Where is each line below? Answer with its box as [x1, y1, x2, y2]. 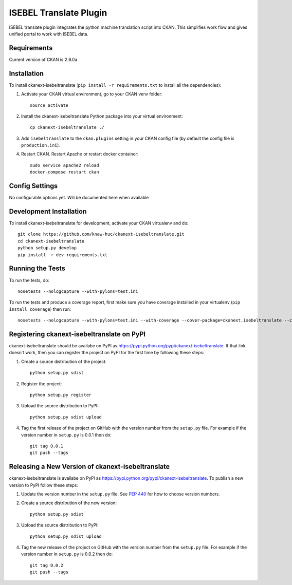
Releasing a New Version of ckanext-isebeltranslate [9, 463, 170, 471]
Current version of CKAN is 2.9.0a [9, 57, 77, 62]
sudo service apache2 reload [30, 162, 99, 168]
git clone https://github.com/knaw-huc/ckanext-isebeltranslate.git [18, 231, 184, 237]
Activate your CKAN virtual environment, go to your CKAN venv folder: [21, 91, 163, 97]
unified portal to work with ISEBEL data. [9, 31, 89, 37]
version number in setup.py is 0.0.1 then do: [21, 432, 112, 438]
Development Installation [9, 207, 87, 215]
